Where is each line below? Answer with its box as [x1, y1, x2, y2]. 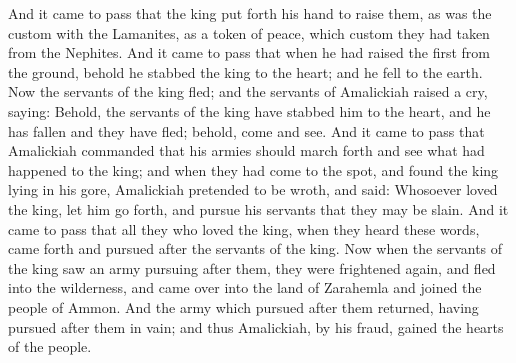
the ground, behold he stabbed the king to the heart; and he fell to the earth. [8, 61, 483, 82]
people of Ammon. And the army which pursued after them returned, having [8, 296, 479, 317]
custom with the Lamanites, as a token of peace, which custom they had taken [8, 22, 490, 43]
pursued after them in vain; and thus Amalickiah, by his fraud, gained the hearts [8, 316, 504, 337]
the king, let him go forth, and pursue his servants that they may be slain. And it [8, 198, 509, 219]
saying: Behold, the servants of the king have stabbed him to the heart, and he [8, 100, 491, 121]
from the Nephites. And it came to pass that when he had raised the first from [8, 42, 490, 63]
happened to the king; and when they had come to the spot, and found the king [8, 159, 499, 180]
